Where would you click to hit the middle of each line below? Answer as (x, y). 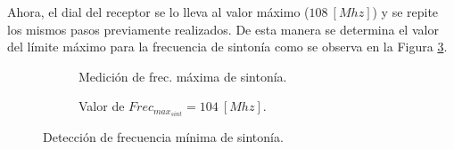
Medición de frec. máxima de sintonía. (183, 76)
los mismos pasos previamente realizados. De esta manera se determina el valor (223, 29)
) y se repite (405, 12)
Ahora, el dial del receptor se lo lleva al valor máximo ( (158, 12)
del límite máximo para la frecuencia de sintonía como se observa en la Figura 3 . (227, 47)
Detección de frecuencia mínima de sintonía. (163, 137)
